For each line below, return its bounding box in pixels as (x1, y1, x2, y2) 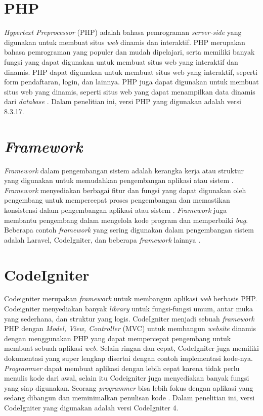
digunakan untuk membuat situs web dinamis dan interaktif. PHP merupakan (4, 36, 245, 47)
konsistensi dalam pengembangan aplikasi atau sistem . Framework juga (4, 204, 227, 215)
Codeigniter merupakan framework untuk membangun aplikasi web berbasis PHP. (4, 293, 257, 304)
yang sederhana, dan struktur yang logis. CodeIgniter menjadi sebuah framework (4, 313, 254, 323)
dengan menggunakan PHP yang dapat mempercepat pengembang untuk (4, 333, 231, 343)
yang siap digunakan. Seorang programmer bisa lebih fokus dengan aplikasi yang (4, 382, 253, 393)
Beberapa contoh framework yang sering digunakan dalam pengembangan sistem (4, 224, 254, 235)
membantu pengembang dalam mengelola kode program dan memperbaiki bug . (4, 214, 248, 225)
